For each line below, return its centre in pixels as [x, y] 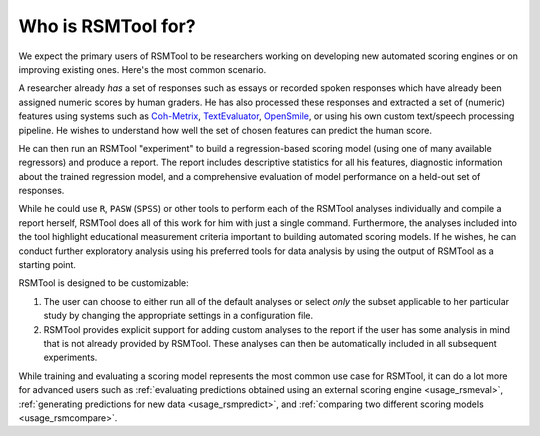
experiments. [70, 357]
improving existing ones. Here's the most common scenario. [142, 69]
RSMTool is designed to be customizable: [103, 283]
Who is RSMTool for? [107, 26]
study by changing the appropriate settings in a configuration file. [178, 316]
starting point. [47, 265]
